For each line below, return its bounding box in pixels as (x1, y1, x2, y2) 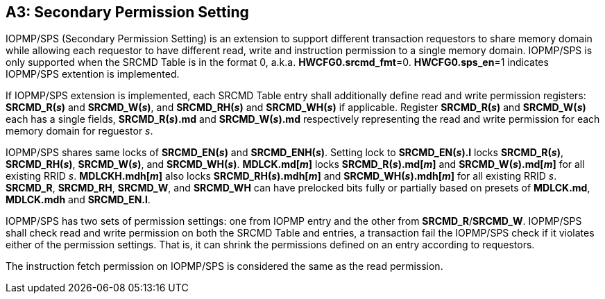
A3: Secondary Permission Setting (6, 3, 249, 21)
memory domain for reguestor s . (6, 125, 153, 137)
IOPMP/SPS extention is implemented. (6, 68, 180, 80)
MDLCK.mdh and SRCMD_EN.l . (6, 194, 151, 206)
